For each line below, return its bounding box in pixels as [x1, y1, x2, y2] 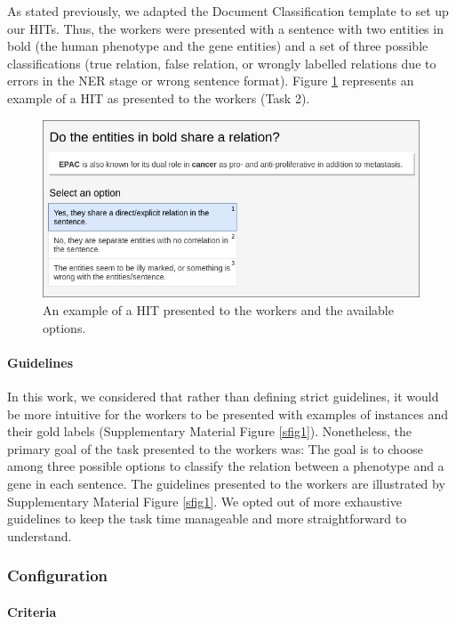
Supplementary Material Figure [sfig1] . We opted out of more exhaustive [7, 491, 402, 510]
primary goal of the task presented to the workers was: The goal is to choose [7, 439, 424, 458]
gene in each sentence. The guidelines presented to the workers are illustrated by [7, 474, 445, 492]
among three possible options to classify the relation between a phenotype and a [7, 457, 444, 475]
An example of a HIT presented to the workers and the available [43, 301, 394, 319]
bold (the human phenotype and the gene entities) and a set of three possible [7, 36, 428, 55]
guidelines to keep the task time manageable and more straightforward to [7, 509, 407, 528]
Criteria [7, 602, 57, 620]
